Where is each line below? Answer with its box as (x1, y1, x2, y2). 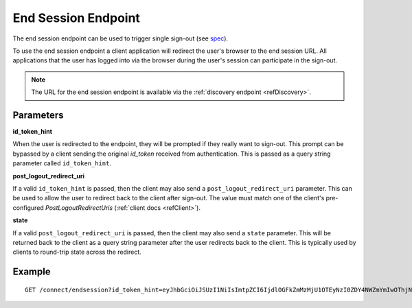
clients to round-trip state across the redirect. (12, 248, 142, 257)
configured (12, 203, 44, 212)
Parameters (12, 109, 64, 121)
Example (12, 266, 51, 278)
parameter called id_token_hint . (12, 159, 112, 167)
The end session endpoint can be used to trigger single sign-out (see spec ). (12, 34, 229, 43)
